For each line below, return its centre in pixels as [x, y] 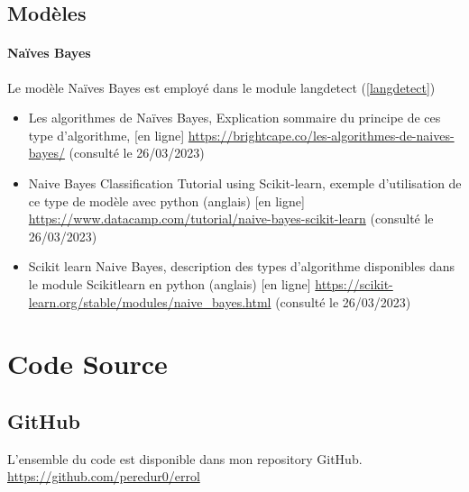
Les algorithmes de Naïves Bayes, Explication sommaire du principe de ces [234, 118]
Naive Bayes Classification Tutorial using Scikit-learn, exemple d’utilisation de [245, 182]
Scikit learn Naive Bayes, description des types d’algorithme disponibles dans [241, 266]
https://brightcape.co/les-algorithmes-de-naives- [321, 135]
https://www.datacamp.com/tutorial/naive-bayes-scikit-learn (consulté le [231, 219]
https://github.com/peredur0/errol [104, 476]
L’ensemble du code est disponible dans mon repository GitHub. [185, 458]
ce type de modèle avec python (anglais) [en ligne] [166, 200]
